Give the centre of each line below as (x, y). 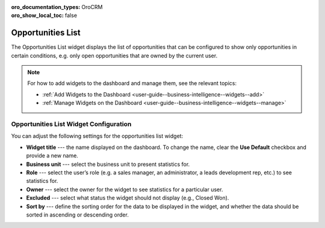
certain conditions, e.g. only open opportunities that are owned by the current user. (114, 55)
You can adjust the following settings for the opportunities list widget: (97, 136)
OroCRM (92, 7)
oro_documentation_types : (46, 7)
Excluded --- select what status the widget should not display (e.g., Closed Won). (128, 198)
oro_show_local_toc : (38, 16)
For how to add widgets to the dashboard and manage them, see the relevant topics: (132, 83)
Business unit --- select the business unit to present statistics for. (108, 164)
